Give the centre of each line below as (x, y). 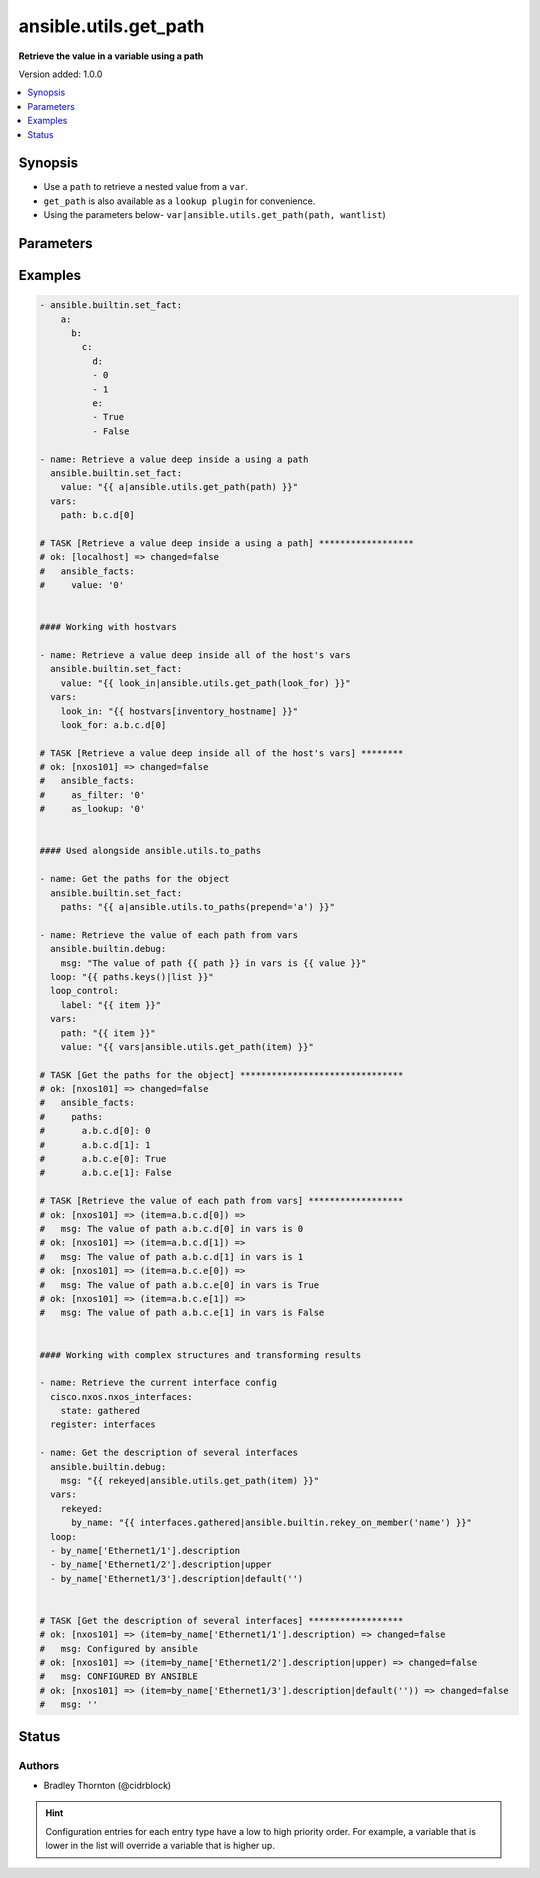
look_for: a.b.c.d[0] (113, 724)
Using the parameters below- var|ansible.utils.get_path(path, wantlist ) (215, 215)
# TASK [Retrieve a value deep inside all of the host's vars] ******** (221, 753)
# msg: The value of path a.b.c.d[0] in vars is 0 (171, 1228)
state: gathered (100, 1411)
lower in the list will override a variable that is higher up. (160, 1846)
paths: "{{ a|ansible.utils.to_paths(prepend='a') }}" (197, 906)
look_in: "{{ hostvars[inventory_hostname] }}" (179, 711)
